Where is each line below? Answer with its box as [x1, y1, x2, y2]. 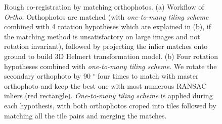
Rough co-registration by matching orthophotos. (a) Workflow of [4, 2, 204, 12]
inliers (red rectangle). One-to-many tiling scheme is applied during [4, 90, 213, 101]
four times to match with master [98, 71, 199, 81]
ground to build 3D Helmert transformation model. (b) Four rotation [4, 50, 218, 61]
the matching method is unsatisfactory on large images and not [4, 31, 200, 41]
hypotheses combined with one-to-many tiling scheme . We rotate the [4, 60, 217, 71]
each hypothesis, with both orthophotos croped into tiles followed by [4, 100, 216, 110]
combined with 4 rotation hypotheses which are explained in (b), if [4, 21, 211, 32]
